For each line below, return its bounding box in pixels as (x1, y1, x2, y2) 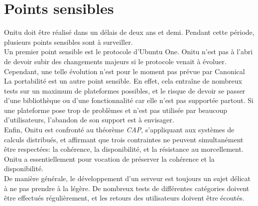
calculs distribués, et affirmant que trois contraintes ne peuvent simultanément (4, 134, 244, 144)
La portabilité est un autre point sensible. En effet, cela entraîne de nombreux (4, 76, 242, 86)
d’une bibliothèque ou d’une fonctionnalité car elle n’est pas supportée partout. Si (4, 95, 254, 105)
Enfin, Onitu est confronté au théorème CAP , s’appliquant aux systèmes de (4, 124, 235, 135)
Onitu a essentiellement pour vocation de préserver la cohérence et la (4, 153, 215, 164)
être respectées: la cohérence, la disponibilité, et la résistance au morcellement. (4, 144, 244, 154)
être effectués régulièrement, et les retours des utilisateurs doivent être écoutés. (4, 193, 245, 203)
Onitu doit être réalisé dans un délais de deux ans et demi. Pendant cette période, (4, 27, 255, 37)
